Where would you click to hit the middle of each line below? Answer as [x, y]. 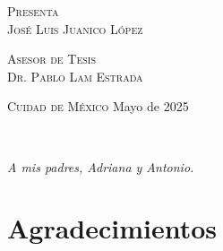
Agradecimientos [112, 228]
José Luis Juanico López [75, 28]
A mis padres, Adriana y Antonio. [101, 166]
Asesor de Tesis [51, 59]
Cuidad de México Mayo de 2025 [98, 106]
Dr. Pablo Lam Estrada [75, 76]
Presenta [33, 11]
